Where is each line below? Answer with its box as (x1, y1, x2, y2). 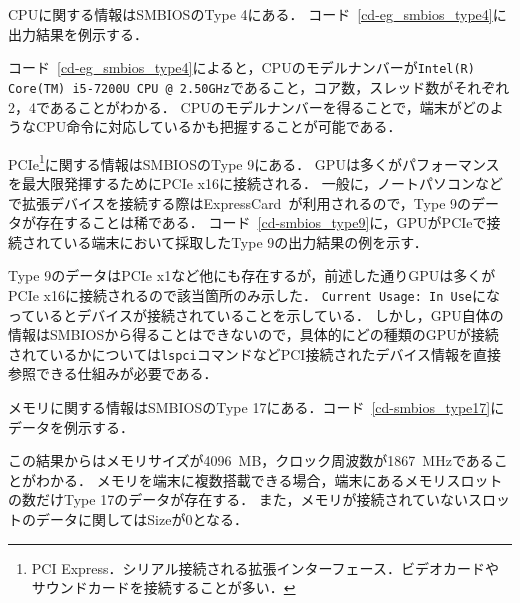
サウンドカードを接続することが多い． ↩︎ (31, 577, 296, 598)
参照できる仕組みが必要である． (8, 363, 218, 384)
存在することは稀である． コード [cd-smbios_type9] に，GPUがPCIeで (35, 212, 487, 233)
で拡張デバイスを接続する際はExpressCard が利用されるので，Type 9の (8, 192, 472, 213)
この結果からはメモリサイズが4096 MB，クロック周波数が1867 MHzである (8, 450, 494, 471)
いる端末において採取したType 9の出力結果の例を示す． (63, 231, 428, 252)
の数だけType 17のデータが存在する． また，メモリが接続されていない (8, 489, 469, 510)
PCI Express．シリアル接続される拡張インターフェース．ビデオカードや (31, 557, 499, 578)
